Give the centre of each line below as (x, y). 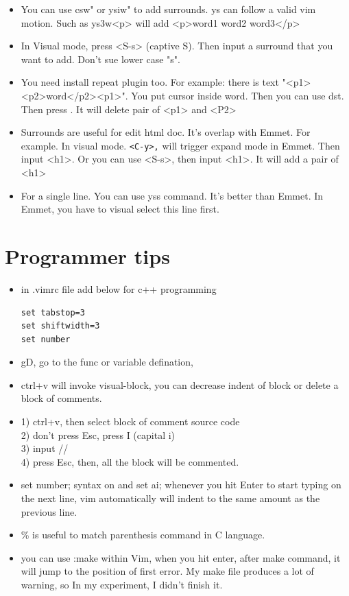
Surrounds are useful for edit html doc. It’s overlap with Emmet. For (166, 132)
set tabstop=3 (53, 312)
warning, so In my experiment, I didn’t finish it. (122, 584)
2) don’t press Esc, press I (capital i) (98, 434)
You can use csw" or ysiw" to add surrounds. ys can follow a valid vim (168, 9)
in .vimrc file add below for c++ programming (119, 288)
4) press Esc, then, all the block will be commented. (130, 461)
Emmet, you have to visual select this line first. (120, 209)
